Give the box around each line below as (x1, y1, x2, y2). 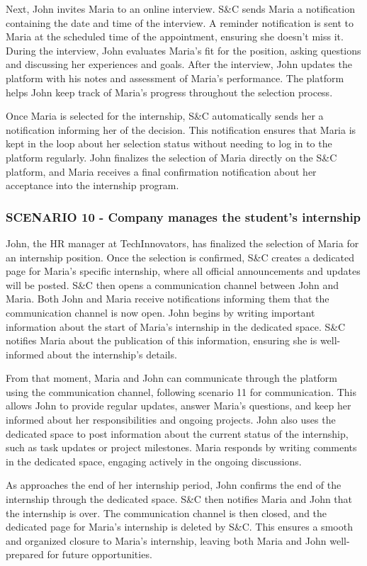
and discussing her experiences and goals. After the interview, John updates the (6, 57, 352, 72)
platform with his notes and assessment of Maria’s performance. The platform (6, 70, 344, 85)
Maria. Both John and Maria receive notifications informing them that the (6, 291, 329, 306)
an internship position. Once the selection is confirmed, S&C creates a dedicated (6, 249, 355, 264)
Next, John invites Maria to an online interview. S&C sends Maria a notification (6, 1, 355, 16)
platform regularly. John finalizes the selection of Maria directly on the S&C (6, 149, 337, 164)
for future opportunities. (47, 547, 152, 562)
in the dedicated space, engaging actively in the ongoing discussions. (6, 453, 302, 468)
